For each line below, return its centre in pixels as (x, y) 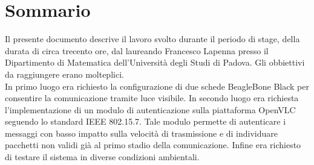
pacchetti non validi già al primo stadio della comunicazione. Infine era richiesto (153, 145)
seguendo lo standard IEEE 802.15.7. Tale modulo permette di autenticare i (146, 121)
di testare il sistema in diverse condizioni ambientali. (102, 157)
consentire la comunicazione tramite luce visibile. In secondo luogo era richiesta (152, 98)
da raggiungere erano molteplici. (64, 74)
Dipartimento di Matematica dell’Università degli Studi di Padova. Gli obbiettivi (155, 62)
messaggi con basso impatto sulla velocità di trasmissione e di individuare (142, 133)
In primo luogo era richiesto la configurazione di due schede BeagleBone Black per (157, 86)
